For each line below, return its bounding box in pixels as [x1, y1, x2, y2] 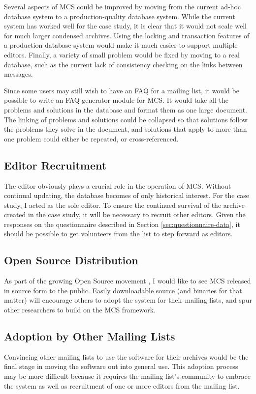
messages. [4, 69, 33, 79]
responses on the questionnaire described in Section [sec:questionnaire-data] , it [4, 219, 240, 229]
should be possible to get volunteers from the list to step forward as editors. [4, 228, 233, 239]
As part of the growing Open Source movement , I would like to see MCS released [4, 276, 251, 286]
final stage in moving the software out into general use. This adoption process [4, 361, 238, 371]
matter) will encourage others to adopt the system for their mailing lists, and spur [4, 295, 252, 305]
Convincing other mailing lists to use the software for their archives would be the [4, 351, 249, 362]
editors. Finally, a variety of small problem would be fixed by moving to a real [4, 49, 240, 59]
